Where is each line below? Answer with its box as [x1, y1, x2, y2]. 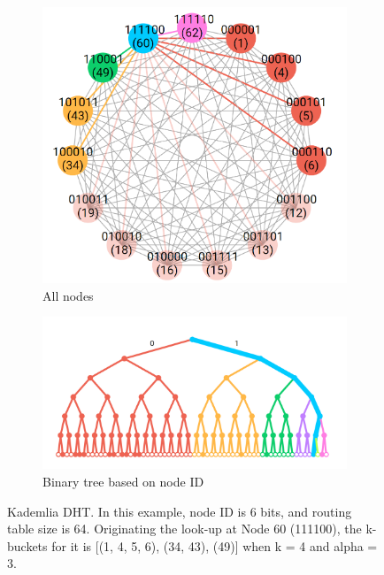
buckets [7, 536, 48, 555]
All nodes [42, 286, 94, 304]
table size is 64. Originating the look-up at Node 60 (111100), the [7, 519, 362, 538]
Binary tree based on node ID [42, 471, 204, 490]
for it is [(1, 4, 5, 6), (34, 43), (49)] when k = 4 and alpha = [51, 536, 378, 555]
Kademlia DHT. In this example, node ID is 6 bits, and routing [7, 502, 352, 520]
